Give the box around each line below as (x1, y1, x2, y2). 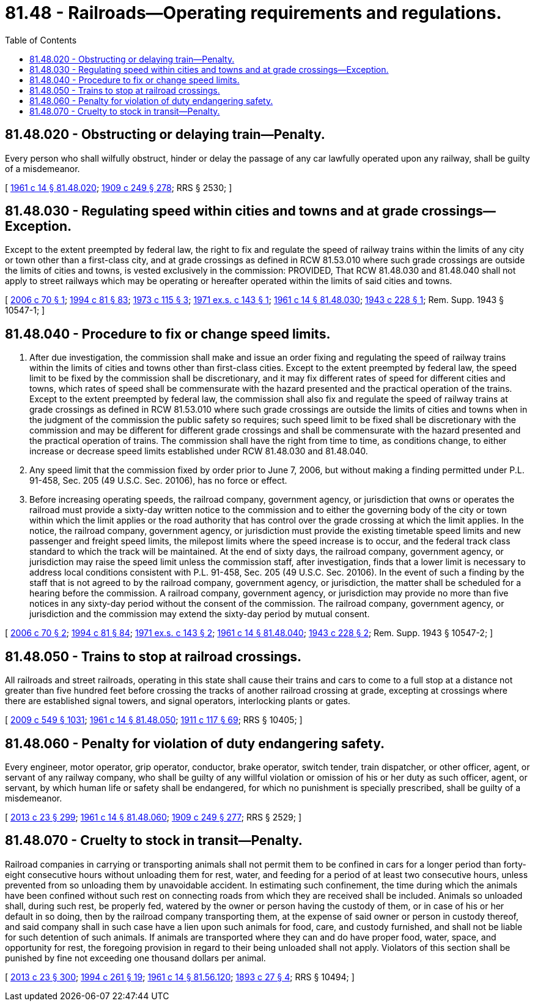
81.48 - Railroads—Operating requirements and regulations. (5, 2, 502, 23)
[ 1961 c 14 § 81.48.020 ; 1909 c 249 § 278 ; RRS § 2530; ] (5, 182, 232, 193)
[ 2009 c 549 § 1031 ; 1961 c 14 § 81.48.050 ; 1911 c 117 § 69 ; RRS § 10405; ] (5, 715, 303, 726)
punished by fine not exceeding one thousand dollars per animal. (5, 952, 266, 963)
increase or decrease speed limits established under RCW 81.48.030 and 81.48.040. (29, 446, 368, 457)
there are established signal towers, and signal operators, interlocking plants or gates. (5, 696, 350, 707)
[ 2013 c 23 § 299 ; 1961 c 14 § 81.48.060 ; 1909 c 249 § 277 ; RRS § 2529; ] (5, 811, 302, 822)
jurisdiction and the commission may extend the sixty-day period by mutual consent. (29, 609, 370, 620)
